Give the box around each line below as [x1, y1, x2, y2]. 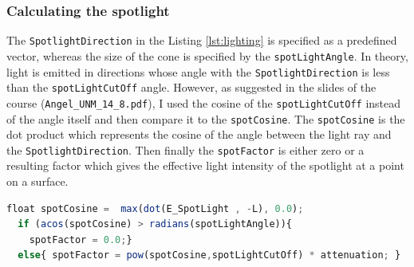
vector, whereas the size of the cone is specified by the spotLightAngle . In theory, [6, 47, 408, 64]
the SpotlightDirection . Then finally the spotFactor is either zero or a [6, 141, 365, 158]
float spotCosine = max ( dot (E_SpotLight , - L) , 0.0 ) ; [6, 202, 304, 214]
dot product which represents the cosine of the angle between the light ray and [6, 126, 392, 143]
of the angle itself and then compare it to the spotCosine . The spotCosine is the [6, 110, 405, 127]
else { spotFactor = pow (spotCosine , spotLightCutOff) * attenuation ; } [18, 249, 401, 261]
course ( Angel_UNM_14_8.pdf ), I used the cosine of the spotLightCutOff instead [6, 94, 401, 111]
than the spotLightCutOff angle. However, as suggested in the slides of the [6, 79, 377, 96]
